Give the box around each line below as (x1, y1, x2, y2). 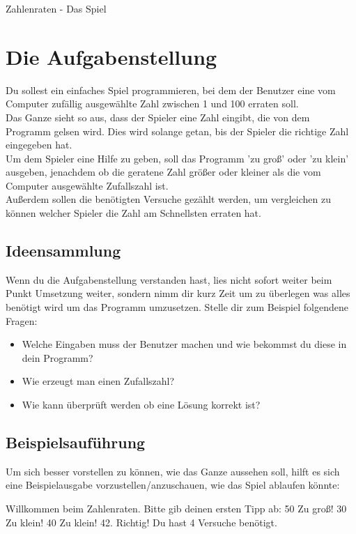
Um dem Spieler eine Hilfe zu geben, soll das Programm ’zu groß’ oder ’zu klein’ (6, 151, 349, 165)
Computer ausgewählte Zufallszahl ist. (6, 178, 169, 192)
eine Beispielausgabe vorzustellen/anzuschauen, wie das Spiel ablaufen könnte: (6, 478, 340, 492)
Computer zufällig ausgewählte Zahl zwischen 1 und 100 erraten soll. (6, 96, 299, 111)
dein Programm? (22, 350, 93, 365)
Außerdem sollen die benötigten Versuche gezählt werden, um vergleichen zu (6, 192, 331, 206)
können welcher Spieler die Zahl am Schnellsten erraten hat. (6, 206, 261, 220)
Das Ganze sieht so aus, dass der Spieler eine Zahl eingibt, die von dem (6, 109, 310, 124)
